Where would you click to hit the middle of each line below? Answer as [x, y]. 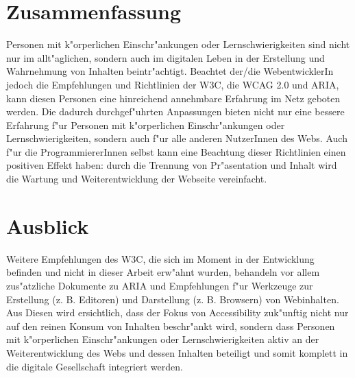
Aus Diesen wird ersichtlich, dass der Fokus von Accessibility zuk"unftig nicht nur [177, 312]
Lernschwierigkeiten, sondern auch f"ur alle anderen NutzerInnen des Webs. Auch [177, 138]
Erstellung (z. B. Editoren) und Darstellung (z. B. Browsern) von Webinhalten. [173, 299]
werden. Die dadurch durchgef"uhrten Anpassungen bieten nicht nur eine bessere [175, 111]
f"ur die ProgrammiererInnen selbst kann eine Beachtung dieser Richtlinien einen [176, 151]
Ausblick [48, 225]
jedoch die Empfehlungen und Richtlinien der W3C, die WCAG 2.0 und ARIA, [173, 84]
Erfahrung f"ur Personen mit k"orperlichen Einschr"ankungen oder [146, 125]
